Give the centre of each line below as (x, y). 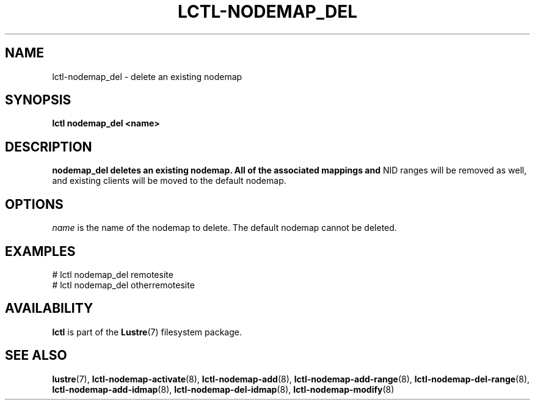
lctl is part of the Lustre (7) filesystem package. (147, 332)
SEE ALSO (36, 356)
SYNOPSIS (38, 100)
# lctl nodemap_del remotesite (113, 274)
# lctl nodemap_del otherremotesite (123, 285)
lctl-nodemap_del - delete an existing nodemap (147, 76)
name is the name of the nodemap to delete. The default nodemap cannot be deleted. (224, 228)
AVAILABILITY (49, 308)
